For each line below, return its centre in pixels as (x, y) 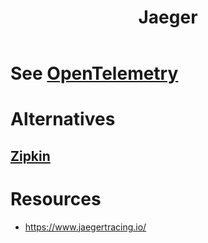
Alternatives (63, 119)
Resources (56, 198)
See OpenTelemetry (94, 73)
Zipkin (30, 156)
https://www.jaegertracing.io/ (85, 227)
